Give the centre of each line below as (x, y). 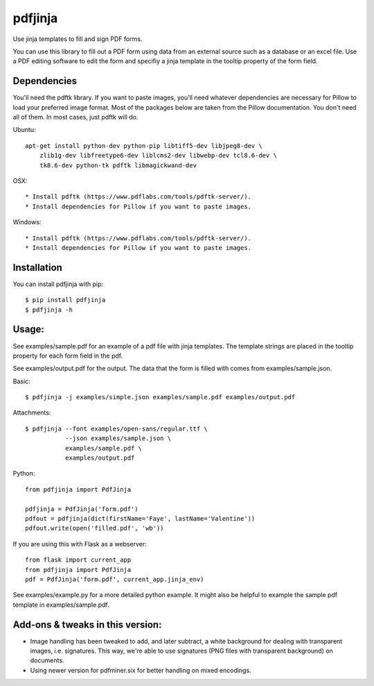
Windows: (27, 222)
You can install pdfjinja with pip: (58, 284)
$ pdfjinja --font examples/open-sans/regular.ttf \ (116, 428)
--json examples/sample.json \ (118, 438)
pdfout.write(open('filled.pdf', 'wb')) (95, 528)
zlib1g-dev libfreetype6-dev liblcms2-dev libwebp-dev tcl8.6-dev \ (158, 156)
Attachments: (32, 412)
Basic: (21, 381)
